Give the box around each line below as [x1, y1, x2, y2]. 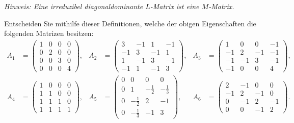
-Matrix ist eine [150, 1, 199, 11]
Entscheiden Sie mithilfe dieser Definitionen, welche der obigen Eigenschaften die [4, 18, 256, 28]
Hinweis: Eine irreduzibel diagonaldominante [4, 1, 143, 11]
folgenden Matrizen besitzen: [4, 28, 94, 38]
